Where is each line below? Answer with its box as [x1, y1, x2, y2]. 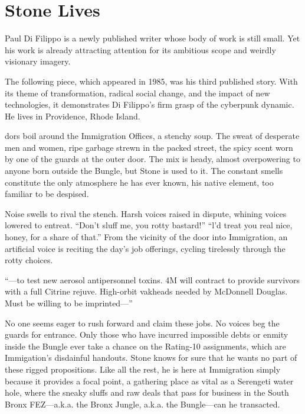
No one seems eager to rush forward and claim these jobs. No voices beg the [5, 316, 280, 329]
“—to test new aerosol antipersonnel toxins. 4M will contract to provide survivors [5, 273, 300, 286]
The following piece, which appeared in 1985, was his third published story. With [5, 75, 298, 87]
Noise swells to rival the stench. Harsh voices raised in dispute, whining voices [5, 207, 287, 219]
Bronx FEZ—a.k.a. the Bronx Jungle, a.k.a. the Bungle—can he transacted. [5, 397, 280, 410]
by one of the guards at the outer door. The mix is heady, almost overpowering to [5, 153, 300, 165]
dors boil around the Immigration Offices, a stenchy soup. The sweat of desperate [5, 130, 300, 142]
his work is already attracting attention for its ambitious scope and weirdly [5, 43, 276, 56]
